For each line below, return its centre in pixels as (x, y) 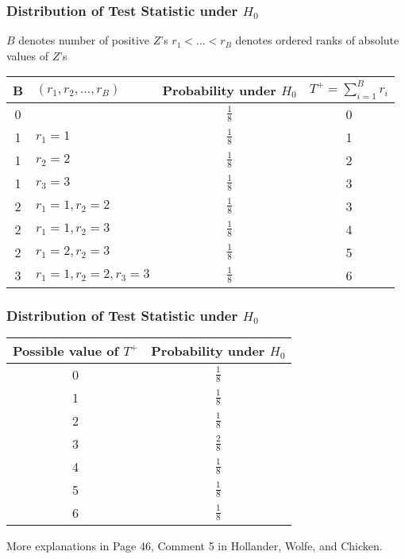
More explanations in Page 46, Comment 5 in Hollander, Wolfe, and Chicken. (195, 545)
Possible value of (66, 350)
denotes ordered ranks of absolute (317, 40)
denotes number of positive (84, 40)
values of (27, 55)
